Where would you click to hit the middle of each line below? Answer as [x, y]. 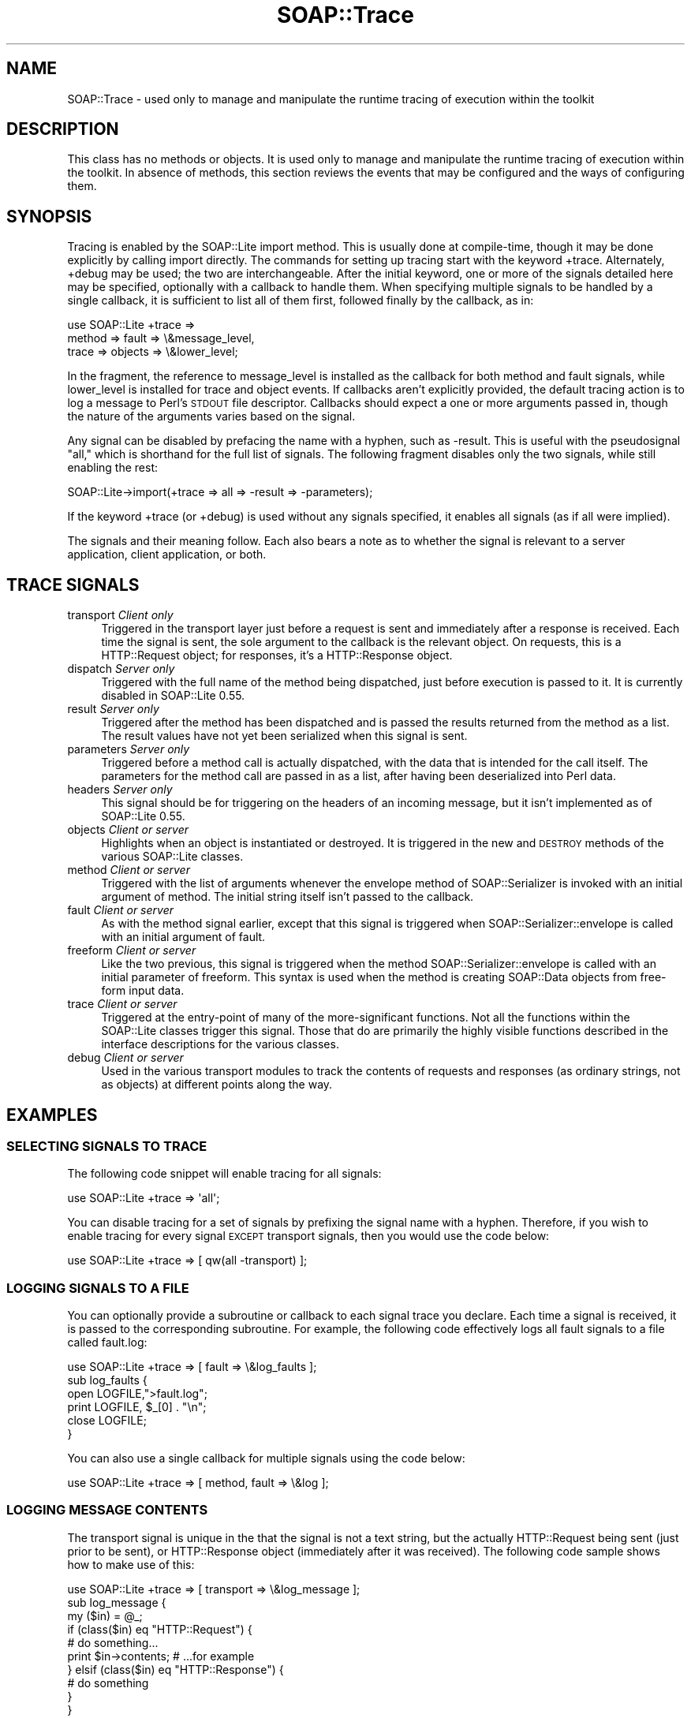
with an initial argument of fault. [183, 937]
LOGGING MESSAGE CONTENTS [107, 1510]
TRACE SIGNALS [73, 584]
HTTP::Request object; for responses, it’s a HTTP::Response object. [277, 655]
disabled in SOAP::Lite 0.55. [173, 696]
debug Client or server [125, 1058]
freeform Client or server [132, 951]
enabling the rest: [112, 468]
